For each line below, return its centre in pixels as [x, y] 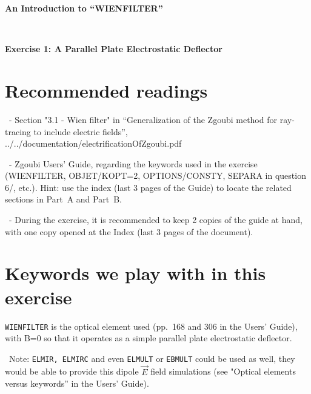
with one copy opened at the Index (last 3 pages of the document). [129, 231]
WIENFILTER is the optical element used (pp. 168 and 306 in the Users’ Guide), [151, 326]
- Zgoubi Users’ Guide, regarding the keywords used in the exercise [133, 163]
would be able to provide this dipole [72, 371]
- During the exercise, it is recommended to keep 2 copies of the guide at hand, [155, 220]
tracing [18, 131]
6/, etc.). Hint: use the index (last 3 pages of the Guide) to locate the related [148, 187]
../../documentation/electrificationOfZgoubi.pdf [93, 143]
